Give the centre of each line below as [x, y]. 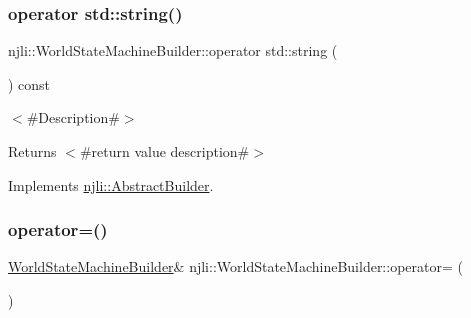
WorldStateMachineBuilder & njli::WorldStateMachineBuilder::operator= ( [235, 266]
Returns [32, 151]
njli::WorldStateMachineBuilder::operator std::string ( [173, 50]
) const [29, 83]
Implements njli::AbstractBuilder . [111, 184]
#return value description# [164, 151]
